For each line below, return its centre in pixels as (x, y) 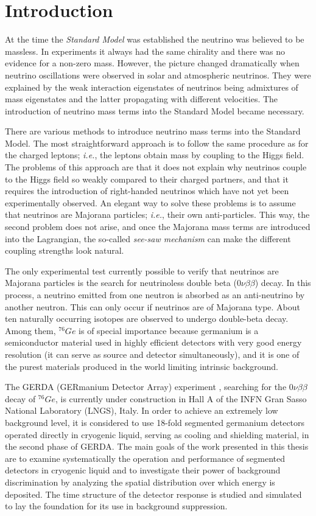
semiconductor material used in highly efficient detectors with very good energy (153, 342)
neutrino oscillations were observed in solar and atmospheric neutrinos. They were (158, 75)
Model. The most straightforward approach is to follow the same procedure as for (157, 143)
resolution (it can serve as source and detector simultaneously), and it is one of (152, 354)
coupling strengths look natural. (65, 250)
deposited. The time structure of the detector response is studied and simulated (153, 494)
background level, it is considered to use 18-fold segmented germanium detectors (155, 422)
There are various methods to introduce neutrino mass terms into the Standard (153, 131)
